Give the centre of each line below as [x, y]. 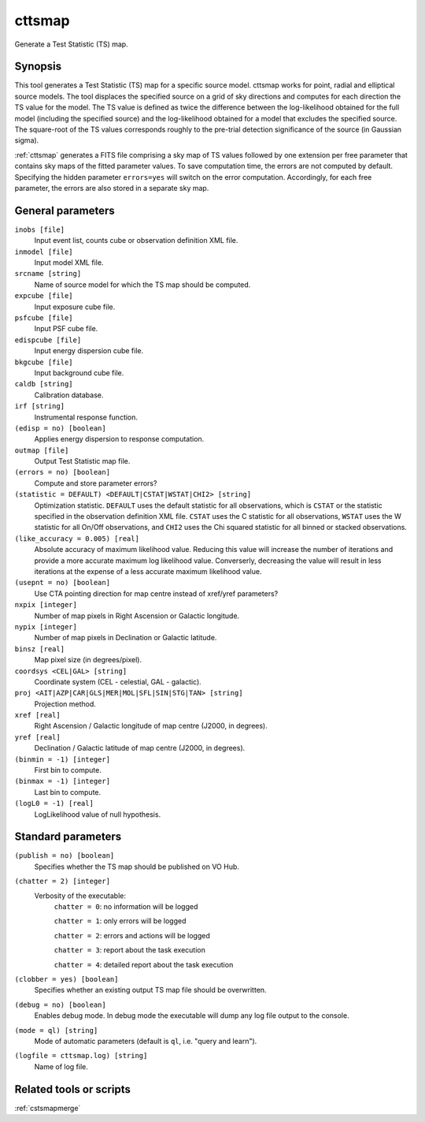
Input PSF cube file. [66, 329]
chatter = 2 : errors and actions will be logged [132, 935]
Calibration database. [69, 395]
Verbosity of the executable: [80, 896]
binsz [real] [40, 649]
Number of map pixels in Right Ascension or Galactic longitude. [137, 616]
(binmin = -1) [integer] [62, 759]
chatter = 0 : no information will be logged [126, 907]
